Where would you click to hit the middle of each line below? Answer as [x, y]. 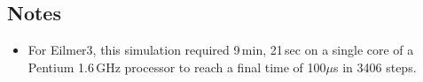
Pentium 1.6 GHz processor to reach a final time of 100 [177, 67]
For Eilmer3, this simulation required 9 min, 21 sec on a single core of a [221, 50]
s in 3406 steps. [375, 67]
